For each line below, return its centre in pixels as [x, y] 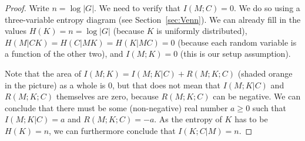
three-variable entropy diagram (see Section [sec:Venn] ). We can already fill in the [153, 19]
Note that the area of [43, 73]
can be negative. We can [257, 96]
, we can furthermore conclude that [112, 130]
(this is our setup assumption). [235, 54]
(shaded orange [265, 73]
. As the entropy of [188, 119]
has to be [251, 119]
